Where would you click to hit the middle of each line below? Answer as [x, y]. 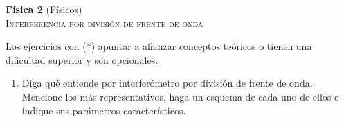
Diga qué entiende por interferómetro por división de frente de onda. [167, 83]
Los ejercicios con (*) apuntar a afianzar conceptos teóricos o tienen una [159, 46]
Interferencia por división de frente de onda [105, 23]
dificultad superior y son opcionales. [82, 59]
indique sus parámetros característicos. [104, 110]
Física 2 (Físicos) [44, 9]
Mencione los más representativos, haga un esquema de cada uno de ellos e [180, 96]
